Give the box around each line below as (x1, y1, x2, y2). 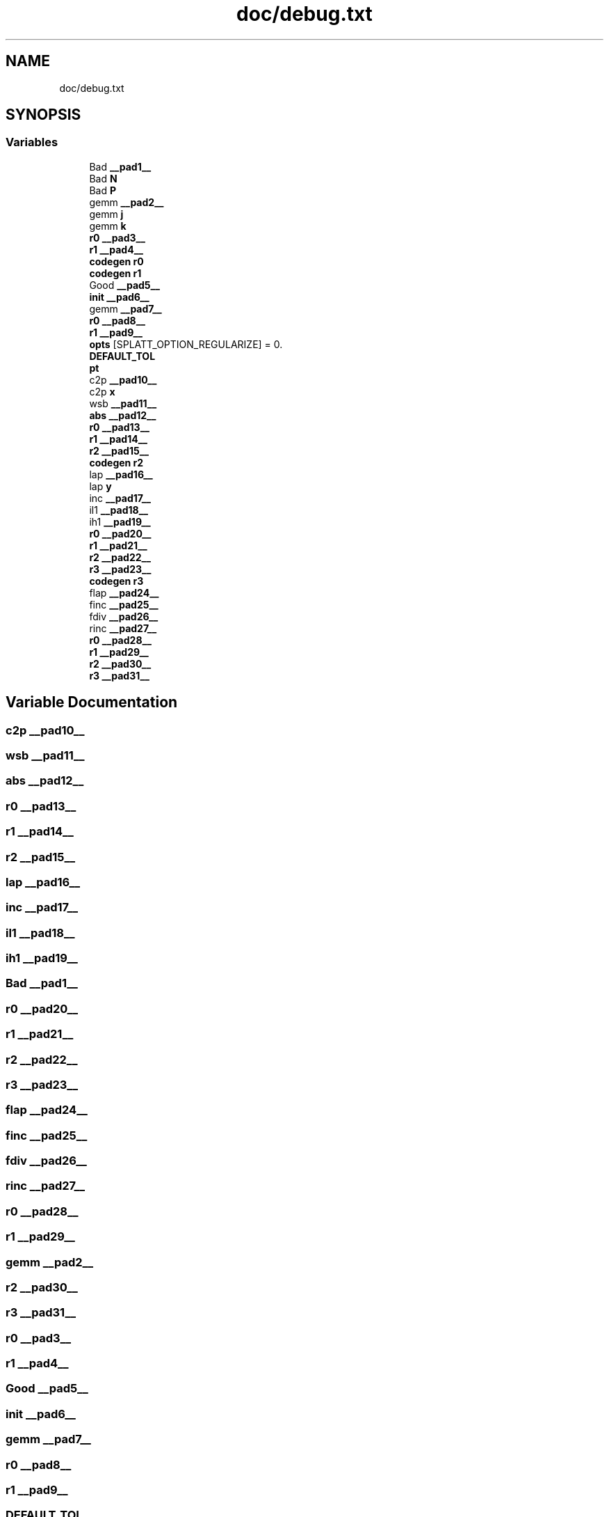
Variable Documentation (6, 693, 178, 712)
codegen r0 (89, 255, 144, 267)
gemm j (89, 207, 124, 220)
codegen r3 (89, 574, 144, 587)
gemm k (89, 219, 127, 232)
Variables (6, 135, 58, 150)
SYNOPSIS (6, 106, 81, 124)
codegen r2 (89, 456, 144, 469)
